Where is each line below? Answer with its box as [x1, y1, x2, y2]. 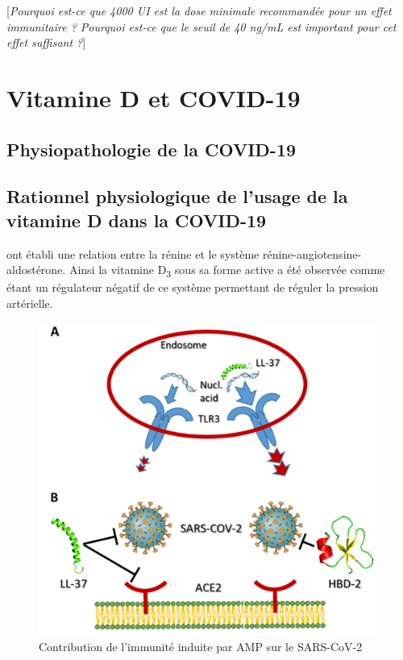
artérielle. [6, 294, 53, 311]
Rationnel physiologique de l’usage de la [6, 184, 348, 209]
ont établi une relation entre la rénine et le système [6, 245, 260, 262]
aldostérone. [6, 261, 66, 278]
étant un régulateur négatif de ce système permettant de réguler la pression [6, 279, 379, 296]
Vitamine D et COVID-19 [6, 81, 301, 114]
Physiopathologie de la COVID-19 [6, 136, 297, 161]
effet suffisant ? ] [6, 34, 86, 51]
